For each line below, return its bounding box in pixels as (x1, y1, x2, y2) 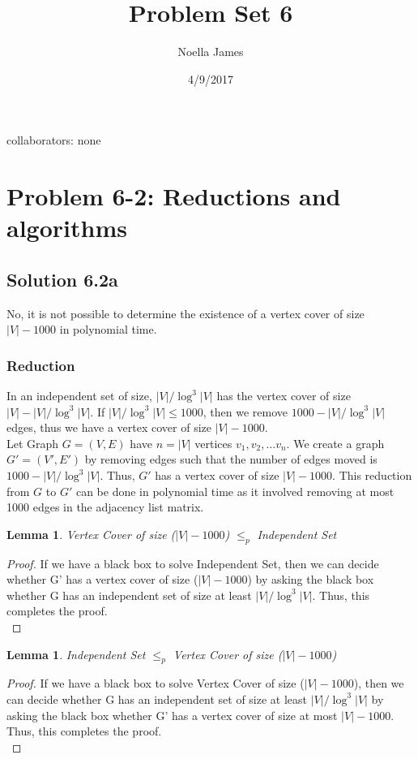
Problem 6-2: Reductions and (6, 179, 341, 213)
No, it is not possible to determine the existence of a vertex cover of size (6, 304, 365, 321)
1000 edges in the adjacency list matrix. (6, 498, 204, 515)
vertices (194, 434, 232, 451)
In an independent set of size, (6, 387, 152, 404)
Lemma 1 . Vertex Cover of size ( (6, 525, 176, 542)
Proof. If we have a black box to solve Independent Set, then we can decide (6, 554, 379, 571)
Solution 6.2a (6, 266, 118, 291)
